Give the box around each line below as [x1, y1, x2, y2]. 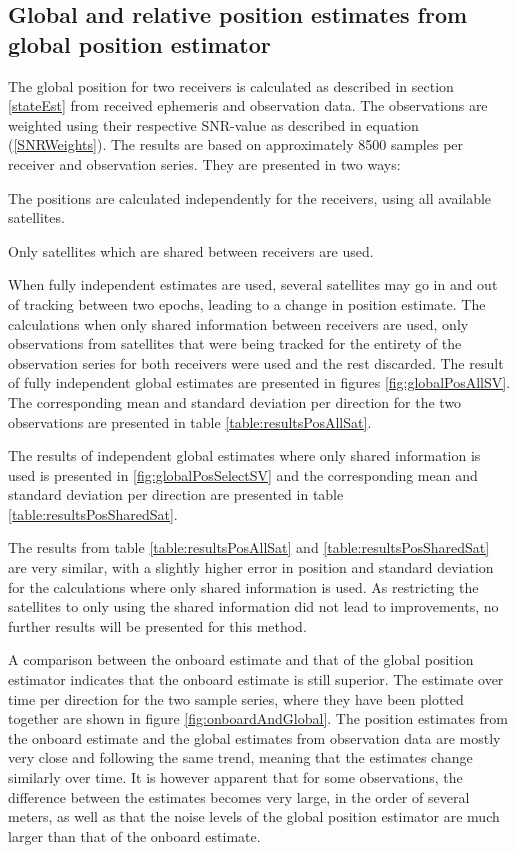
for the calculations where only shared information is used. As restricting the [8, 576, 479, 597]
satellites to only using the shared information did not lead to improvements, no [8, 596, 499, 617]
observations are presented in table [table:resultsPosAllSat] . [8, 411, 372, 432]
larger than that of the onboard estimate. [8, 825, 261, 846]
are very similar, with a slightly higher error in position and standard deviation [8, 557, 494, 578]
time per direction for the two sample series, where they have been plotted [8, 688, 464, 709]
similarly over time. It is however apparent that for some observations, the [8, 767, 463, 787]
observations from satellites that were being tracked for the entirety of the [8, 333, 462, 354]
